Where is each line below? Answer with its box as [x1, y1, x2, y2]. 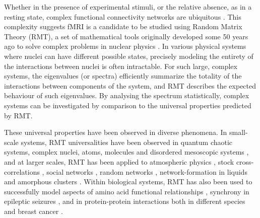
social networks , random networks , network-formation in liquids [46, 166, 247, 177]
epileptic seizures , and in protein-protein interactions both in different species [4, 196, 245, 206]
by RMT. [4, 110, 33, 120]
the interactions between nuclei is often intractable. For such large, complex [4, 60, 237, 71]
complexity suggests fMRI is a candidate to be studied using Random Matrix [4, 21, 242, 32]
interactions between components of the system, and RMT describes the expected [4, 80, 256, 91]
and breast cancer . [4, 205, 63, 216]
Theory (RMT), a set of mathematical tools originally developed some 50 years [4, 31, 248, 41]
